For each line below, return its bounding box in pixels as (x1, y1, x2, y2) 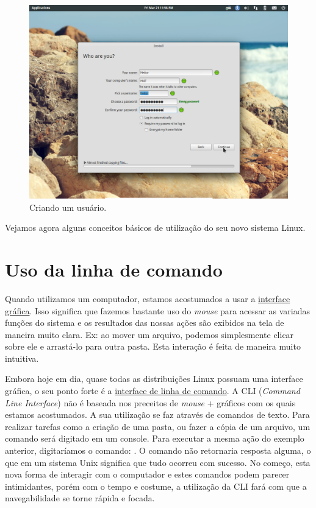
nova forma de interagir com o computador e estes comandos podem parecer (5, 468, 290, 481)
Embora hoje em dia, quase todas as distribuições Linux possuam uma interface (5, 372, 303, 385)
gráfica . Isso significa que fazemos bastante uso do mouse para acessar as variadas (5, 304, 311, 317)
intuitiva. (5, 351, 39, 364)
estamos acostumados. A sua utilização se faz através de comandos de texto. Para (5, 408, 310, 421)
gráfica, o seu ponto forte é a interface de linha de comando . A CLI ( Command (5, 384, 300, 397)
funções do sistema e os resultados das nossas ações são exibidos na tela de (5, 316, 284, 329)
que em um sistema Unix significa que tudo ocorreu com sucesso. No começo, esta (5, 456, 311, 468)
